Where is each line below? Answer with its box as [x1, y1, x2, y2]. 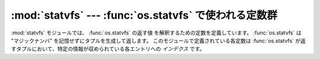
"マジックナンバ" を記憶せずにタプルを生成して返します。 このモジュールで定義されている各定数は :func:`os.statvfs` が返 [11, 37, 306, 44]
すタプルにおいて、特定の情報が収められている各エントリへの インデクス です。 [11, 46, 205, 53]
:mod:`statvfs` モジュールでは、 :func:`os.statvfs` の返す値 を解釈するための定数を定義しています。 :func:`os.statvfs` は [11, 29, 302, 36]
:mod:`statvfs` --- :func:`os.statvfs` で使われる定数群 [11, 9, 278, 22]
